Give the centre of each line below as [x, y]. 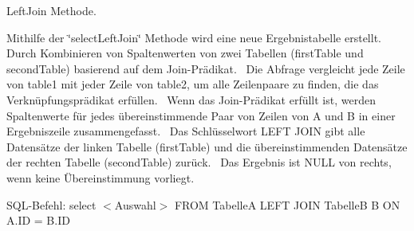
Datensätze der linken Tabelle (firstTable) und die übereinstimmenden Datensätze [207, 146]
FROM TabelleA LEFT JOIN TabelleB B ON [287, 204]
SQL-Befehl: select [51, 204]
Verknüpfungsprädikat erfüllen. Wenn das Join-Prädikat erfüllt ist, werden [191, 99]
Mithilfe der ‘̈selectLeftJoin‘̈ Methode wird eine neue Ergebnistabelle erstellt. [194, 37]
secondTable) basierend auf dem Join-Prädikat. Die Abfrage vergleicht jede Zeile [206, 68]
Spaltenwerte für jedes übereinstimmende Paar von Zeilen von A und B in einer [201, 115]
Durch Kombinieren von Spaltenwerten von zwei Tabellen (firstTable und [185, 53]
